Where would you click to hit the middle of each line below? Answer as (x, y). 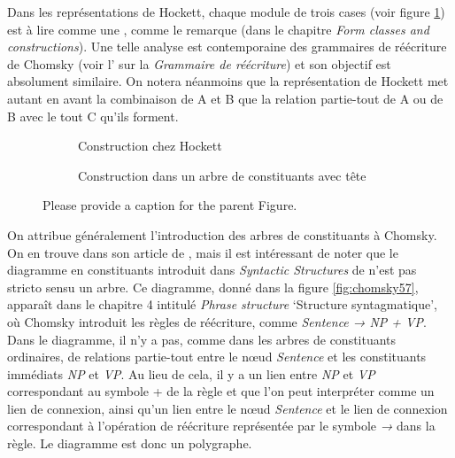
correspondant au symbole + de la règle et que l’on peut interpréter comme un (221, 391)
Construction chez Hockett (150, 146)
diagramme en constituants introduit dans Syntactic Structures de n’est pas (212, 270)
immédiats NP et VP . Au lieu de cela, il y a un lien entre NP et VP (191, 373)
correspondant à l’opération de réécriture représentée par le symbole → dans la (221, 426)
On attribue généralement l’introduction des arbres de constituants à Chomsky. (222, 234)
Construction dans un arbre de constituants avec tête (222, 175)
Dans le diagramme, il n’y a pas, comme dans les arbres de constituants (202, 339)
